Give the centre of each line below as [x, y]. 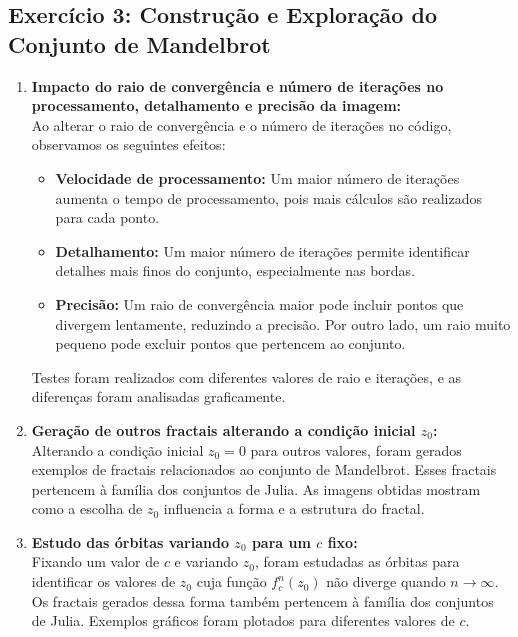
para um [281, 541]
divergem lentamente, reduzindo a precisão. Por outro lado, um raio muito [283, 323]
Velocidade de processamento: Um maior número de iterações [257, 177]
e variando [206, 561]
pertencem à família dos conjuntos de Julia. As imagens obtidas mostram [256, 488]
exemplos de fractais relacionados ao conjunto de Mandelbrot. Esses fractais [264, 469]
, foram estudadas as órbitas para [357, 561]
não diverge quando [386, 581]
